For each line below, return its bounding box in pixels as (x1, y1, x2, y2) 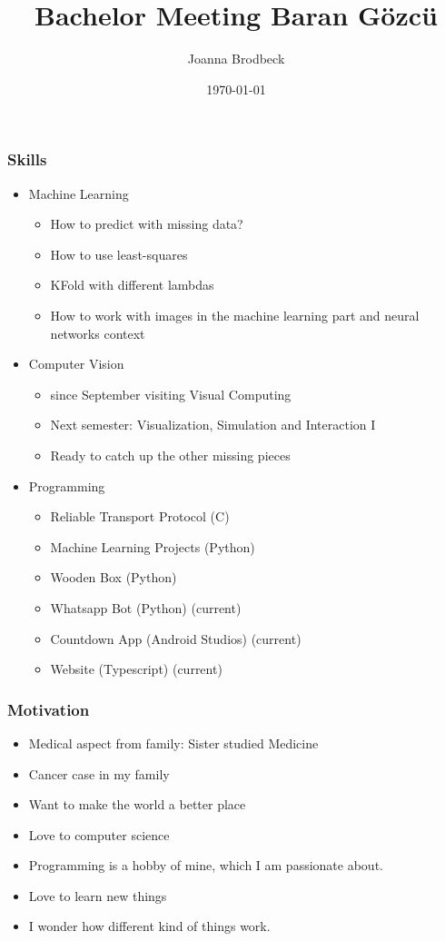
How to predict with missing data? (50, 214, 243, 233)
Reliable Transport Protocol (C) (50, 507, 230, 526)
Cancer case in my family (28, 764, 170, 783)
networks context (50, 323, 145, 342)
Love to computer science (28, 825, 170, 844)
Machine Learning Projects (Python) (50, 537, 255, 556)
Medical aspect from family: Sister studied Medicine (28, 733, 319, 752)
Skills (7, 148, 47, 171)
